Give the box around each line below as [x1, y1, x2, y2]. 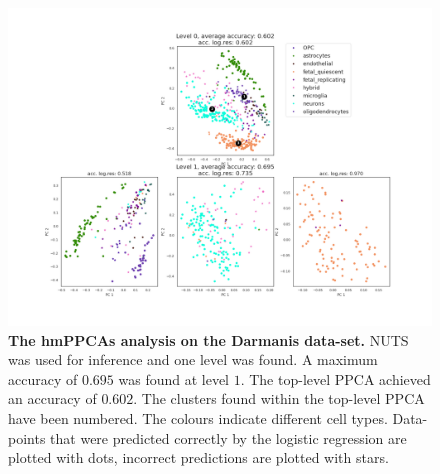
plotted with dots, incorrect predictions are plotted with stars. [8, 447, 389, 468]
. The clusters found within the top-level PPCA [133, 388, 425, 409]
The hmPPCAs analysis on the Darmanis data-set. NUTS [8, 329, 409, 350]
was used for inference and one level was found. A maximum [8, 349, 378, 370]
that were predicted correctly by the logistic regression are [50, 427, 407, 448]
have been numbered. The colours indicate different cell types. [8, 407, 388, 428]
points [8, 427, 46, 448]
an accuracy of [8, 388, 97, 409]
